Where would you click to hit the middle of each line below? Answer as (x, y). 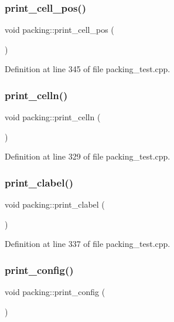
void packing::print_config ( (55, 292)
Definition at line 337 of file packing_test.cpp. (88, 244)
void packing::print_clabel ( (55, 204)
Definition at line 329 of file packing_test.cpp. (88, 156)
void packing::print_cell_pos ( (59, 30)
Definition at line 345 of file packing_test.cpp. (88, 69)
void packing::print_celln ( (53, 117)
